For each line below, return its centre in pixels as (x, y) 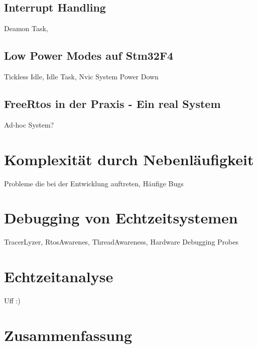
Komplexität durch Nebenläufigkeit (129, 159)
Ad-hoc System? (29, 124)
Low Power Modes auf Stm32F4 (89, 55)
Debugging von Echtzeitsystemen (121, 218)
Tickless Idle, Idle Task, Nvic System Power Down (81, 76)
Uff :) (12, 300)
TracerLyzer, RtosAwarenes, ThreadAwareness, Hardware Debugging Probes (121, 242)
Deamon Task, (26, 28)
